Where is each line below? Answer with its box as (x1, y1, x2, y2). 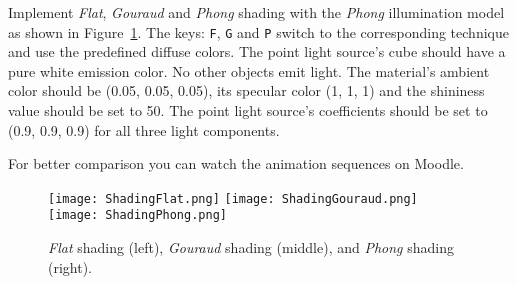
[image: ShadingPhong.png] (48, 208, 227, 223)
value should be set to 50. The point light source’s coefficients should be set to (8, 100, 488, 121)
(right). (48, 256, 93, 277)
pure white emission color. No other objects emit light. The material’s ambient (8, 60, 490, 81)
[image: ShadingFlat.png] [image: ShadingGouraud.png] (48, 191, 418, 206)
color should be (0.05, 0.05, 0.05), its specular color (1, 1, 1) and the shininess (8, 80, 485, 101)
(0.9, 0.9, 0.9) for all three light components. (8, 119, 280, 140)
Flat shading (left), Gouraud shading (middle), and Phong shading (48, 237, 454, 258)
